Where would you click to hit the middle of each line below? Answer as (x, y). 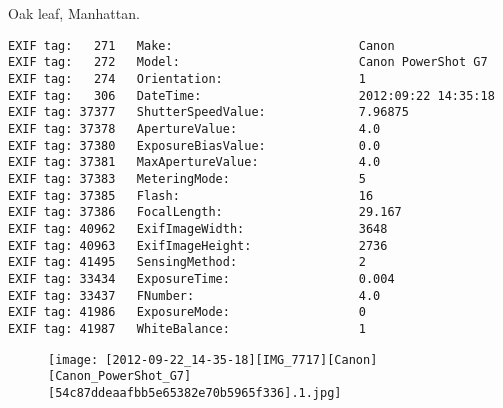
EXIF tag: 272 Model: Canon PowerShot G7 (248, 62)
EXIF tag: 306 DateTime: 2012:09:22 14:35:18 (251, 95)
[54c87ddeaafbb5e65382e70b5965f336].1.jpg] (195, 392)
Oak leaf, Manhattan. (74, 13)
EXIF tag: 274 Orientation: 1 (187, 79)
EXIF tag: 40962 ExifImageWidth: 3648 (198, 229)
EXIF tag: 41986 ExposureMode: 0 (187, 312)
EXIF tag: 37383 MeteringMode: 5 (187, 179)
